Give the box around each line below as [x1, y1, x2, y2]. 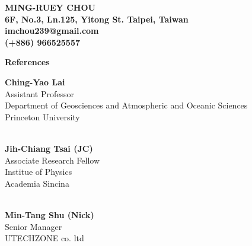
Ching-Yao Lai [5, 75, 65, 88]
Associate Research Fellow [5, 154, 100, 166]
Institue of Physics [5, 165, 72, 178]
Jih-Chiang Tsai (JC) [5, 142, 93, 154]
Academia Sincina [5, 177, 69, 189]
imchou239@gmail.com [5, 24, 99, 37]
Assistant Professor [5, 87, 74, 100]
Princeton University [5, 110, 80, 123]
